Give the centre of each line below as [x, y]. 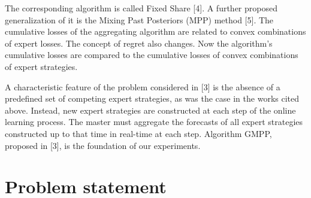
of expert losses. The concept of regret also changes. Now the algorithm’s [139, 43]
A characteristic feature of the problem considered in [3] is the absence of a [143, 86]
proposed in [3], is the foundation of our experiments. [103, 145]
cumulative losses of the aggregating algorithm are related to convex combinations [155, 31]
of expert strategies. [41, 66]
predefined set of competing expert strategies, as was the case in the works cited [152, 98]
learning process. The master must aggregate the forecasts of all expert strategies [154, 122]
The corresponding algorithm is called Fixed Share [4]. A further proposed [141, 8]
